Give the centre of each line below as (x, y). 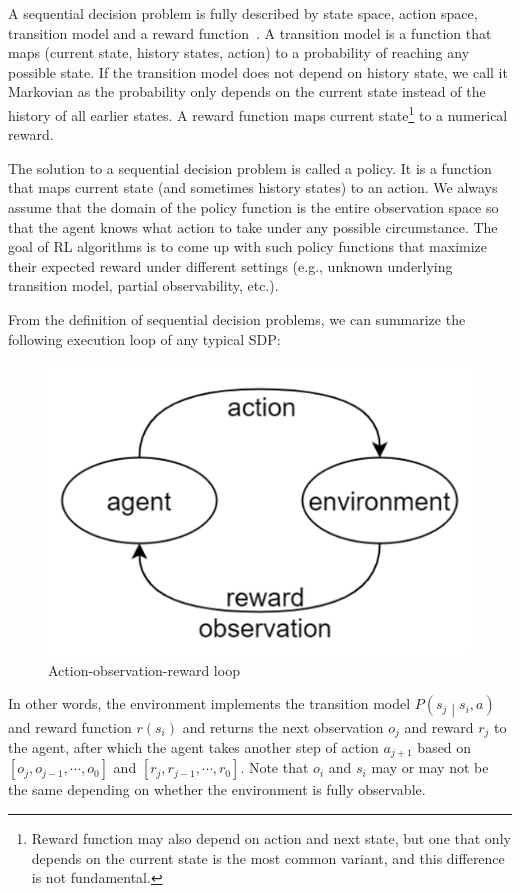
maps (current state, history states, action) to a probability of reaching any (239, 52)
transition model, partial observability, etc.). (143, 285)
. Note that (274, 767)
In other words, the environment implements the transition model (209, 703)
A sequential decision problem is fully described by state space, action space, (243, 13)
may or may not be (430, 767)
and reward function (70, 726)
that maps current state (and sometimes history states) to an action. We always (253, 187)
